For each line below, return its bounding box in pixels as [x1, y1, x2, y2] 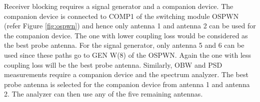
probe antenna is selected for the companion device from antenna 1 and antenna [4, 79, 250, 89]
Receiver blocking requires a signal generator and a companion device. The [4, 1, 233, 11]
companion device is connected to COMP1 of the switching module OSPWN [4, 10, 239, 21]
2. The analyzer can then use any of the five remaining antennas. [4, 89, 203, 99]
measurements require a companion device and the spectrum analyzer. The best [4, 69, 248, 80]
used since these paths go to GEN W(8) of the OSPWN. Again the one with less [4, 49, 251, 60]
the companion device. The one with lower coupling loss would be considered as [4, 30, 248, 40]
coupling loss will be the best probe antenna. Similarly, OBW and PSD [4, 59, 222, 70]
